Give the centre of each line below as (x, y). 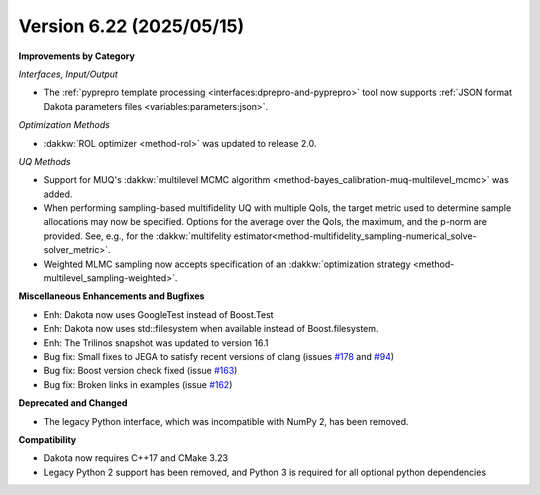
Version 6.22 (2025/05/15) (131, 26)
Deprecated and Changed (73, 403)
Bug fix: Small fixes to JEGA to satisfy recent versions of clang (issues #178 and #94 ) (219, 356)
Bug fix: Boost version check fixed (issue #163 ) (140, 371)
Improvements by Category (76, 56)
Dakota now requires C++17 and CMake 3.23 (136, 458)
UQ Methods (44, 161)
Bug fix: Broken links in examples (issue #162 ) (138, 384)
